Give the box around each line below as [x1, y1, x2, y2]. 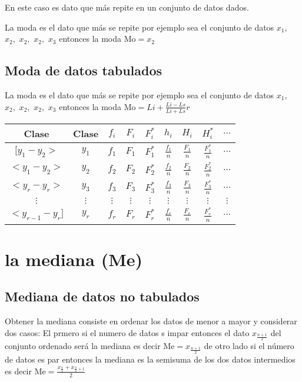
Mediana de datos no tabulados [5, 287, 200, 305]
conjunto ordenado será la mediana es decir [5, 340, 161, 352]
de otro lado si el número [204, 340, 294, 352]
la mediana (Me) [5, 247, 142, 271]
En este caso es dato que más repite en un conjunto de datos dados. [5, 1, 249, 13]
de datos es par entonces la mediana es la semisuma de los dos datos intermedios [5, 353, 296, 365]
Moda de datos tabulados [5, 61, 162, 79]
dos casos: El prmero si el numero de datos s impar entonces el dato [5, 326, 250, 338]
